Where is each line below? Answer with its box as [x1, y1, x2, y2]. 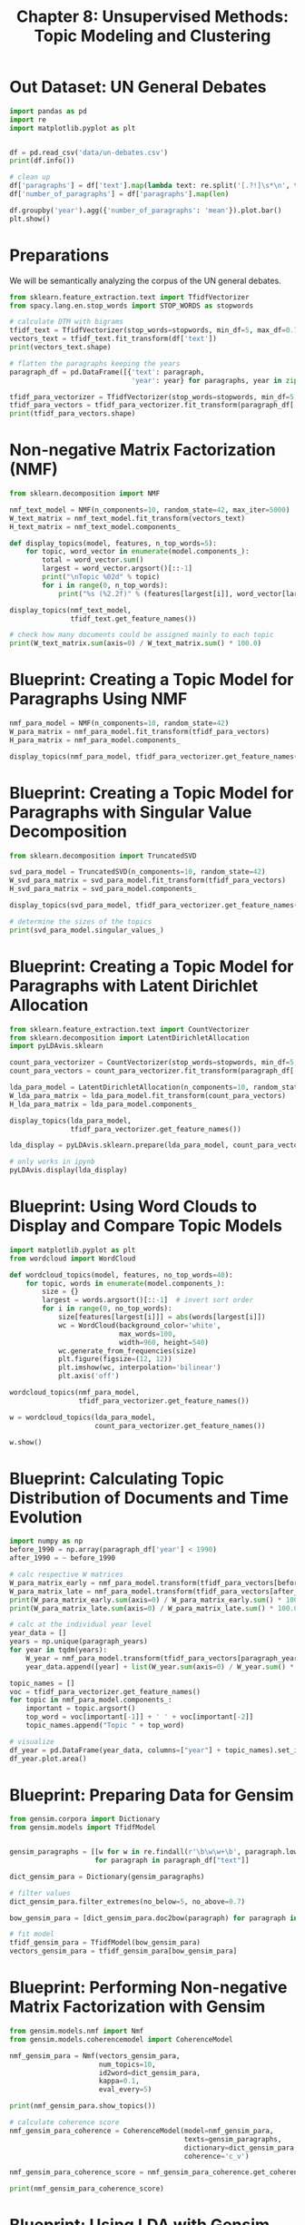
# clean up [9, 172, 51, 182]
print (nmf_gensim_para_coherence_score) [9, 2184, 165, 2193]
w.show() [9, 1437, 43, 1446]
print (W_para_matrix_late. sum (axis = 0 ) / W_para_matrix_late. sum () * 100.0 [9, 1603, 299, 1612]
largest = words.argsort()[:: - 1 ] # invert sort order [42, 1296, 254, 1305]
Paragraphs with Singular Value [9, 801, 252, 822]
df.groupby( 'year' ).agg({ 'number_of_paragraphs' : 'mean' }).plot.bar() [9, 206, 282, 215]
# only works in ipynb [9, 1157, 95, 1167]
